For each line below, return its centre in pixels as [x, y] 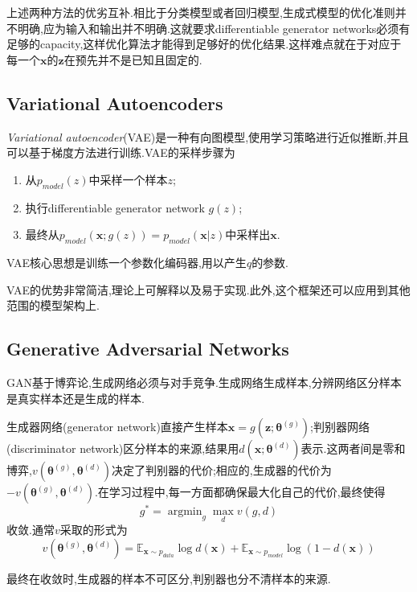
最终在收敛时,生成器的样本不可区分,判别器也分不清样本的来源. [169, 579]
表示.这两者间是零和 [353, 448]
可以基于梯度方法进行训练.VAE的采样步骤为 [121, 152]
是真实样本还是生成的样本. [76, 398]
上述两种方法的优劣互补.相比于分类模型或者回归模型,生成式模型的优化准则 [201, 12]
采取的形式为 [94, 530]
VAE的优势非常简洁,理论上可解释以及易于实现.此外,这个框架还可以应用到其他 [208, 289]
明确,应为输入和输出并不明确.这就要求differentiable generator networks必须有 [214, 28]
